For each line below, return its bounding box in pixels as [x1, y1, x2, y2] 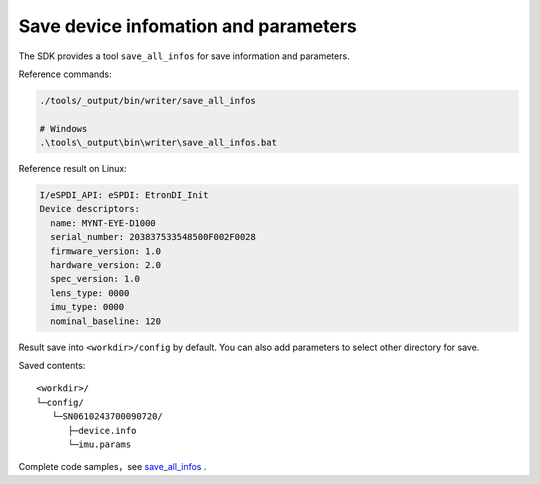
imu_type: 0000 [50, 301, 125, 313]
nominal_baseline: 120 [50, 315, 162, 327]
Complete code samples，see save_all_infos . [18, 461, 207, 473]
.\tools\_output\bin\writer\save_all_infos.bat [39, 137, 277, 149]
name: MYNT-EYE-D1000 [50, 217, 157, 229]
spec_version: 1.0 [50, 273, 140, 285]
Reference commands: [18, 68, 112, 80]
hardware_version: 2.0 [50, 260, 162, 271]
